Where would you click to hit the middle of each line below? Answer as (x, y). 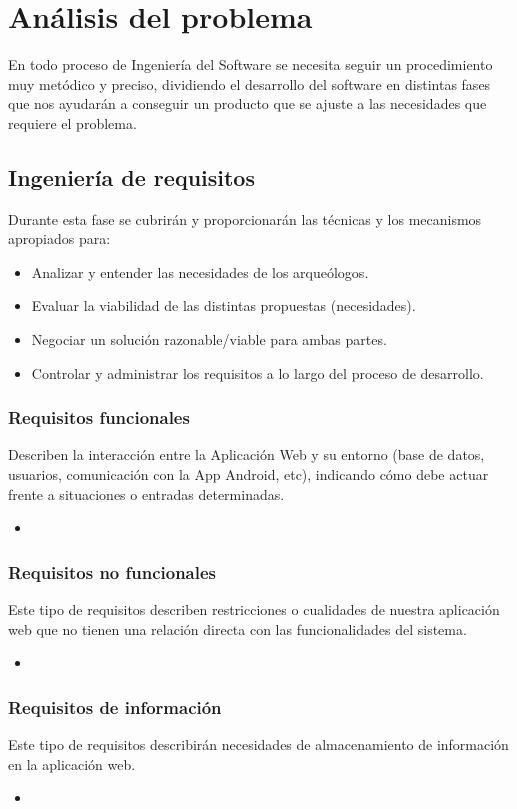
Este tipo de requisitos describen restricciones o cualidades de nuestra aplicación (254, 609)
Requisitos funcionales (99, 417)
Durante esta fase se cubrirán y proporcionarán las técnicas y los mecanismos (245, 218)
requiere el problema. (72, 122)
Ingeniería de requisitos (131, 176)
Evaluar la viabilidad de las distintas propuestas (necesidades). (223, 305)
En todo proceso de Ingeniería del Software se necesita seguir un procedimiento (250, 64)
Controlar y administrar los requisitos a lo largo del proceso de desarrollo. (257, 372)
